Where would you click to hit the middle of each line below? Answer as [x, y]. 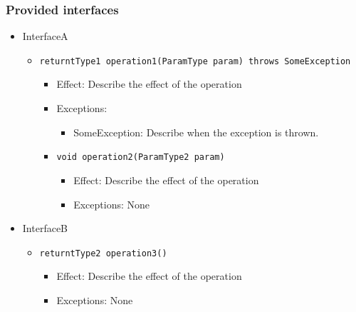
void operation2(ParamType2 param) [141, 157]
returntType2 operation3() [103, 253]
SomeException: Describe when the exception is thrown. [196, 132]
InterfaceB [45, 228]
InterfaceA [45, 36]
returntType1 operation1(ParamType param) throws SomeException [195, 61]
